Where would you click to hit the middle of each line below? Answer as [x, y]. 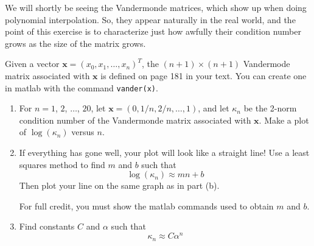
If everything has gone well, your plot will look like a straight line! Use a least [164, 152]
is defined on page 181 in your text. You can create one [204, 75]
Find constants [47, 226]
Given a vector [32, 64]
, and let [214, 108]
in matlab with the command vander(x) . [82, 87]
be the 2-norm [270, 108]
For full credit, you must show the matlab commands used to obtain [146, 206]
